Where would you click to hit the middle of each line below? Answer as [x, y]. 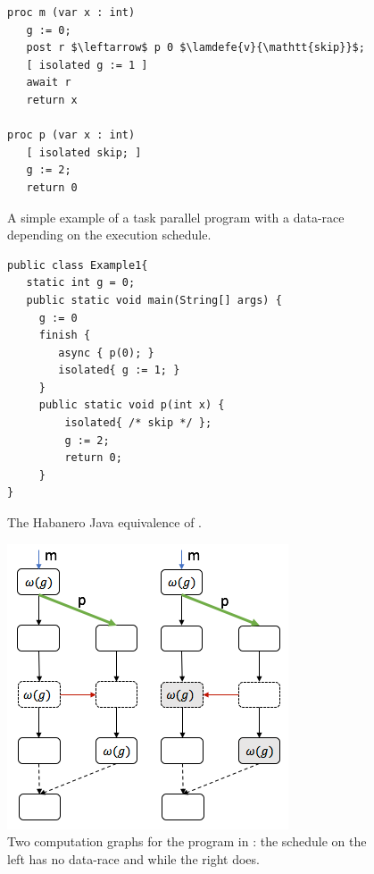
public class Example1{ [78, 265]
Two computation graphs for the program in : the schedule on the [187, 841]
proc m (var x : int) [71, 13]
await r [49, 83]
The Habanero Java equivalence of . [104, 522]
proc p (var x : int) [71, 135]
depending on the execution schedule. [109, 235]
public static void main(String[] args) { [154, 300]
